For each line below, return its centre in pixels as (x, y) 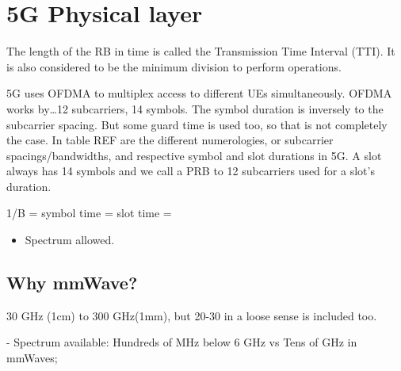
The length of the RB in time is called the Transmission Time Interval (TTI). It (201, 51)
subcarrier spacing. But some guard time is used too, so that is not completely (197, 124)
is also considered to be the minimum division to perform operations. (174, 66)
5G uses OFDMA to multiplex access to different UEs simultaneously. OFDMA (199, 93)
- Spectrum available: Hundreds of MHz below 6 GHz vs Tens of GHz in (182, 342)
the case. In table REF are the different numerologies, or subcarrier (170, 140)
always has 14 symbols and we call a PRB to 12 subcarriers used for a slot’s (191, 171)
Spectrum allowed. (70, 240)
